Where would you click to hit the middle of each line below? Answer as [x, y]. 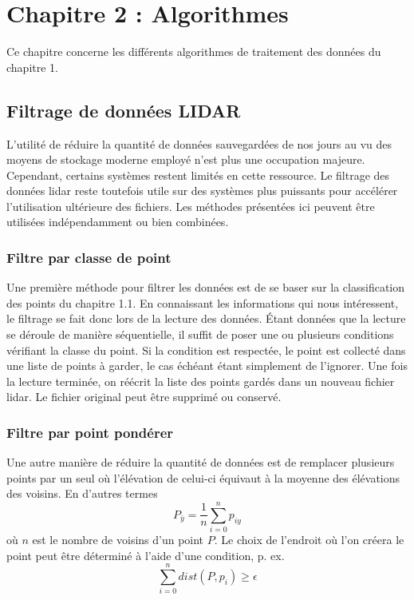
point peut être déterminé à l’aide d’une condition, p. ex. [146, 555]
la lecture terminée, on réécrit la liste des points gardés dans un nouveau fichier [201, 381]
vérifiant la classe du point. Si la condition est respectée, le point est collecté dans [206, 350]
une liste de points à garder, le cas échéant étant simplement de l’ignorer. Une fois [207, 366]
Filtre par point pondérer [90, 432]
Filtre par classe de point [89, 257]
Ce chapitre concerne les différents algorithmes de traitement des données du [194, 52]
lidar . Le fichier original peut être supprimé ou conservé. [144, 397]
